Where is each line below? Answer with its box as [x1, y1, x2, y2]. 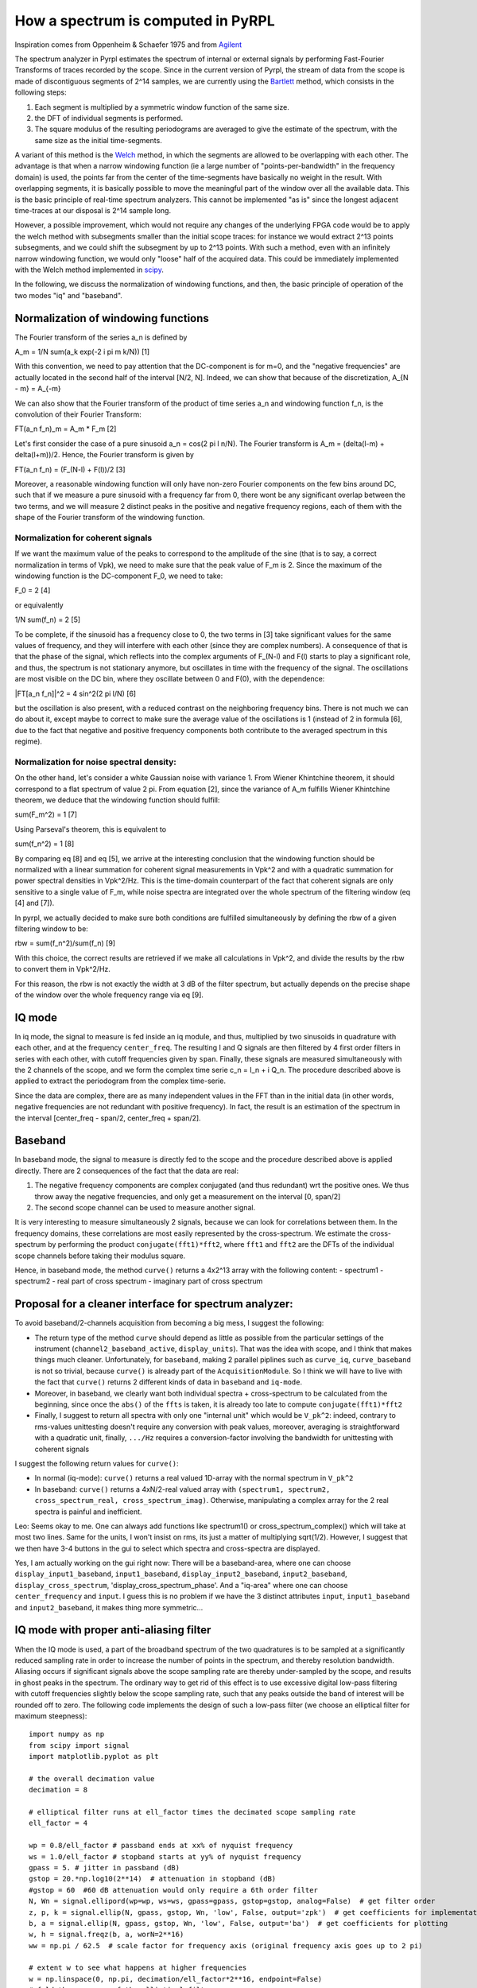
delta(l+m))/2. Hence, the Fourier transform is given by [14, 450, 195, 460]
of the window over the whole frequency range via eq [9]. [14, 990, 204, 1000]
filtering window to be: [14, 923, 89, 934]
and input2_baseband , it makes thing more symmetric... [14, 1602, 204, 1612]
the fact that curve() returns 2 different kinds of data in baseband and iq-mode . [34, 1377, 302, 1387]
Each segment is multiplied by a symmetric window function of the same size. [34, 102, 289, 111]
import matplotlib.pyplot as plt [29, 1752, 159, 1761]
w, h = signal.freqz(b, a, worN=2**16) [29, 1930, 184, 1939]
